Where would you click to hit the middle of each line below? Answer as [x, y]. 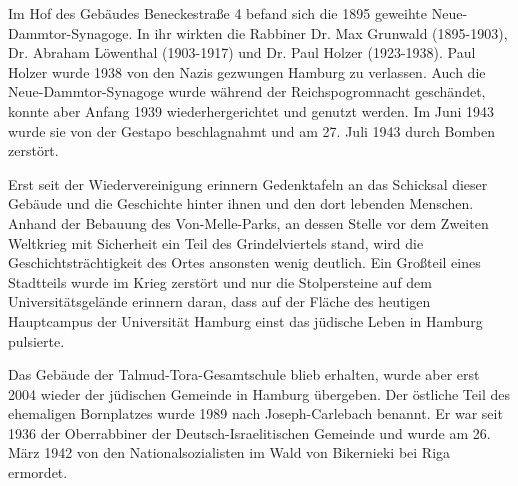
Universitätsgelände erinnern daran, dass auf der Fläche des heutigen [219, 301]
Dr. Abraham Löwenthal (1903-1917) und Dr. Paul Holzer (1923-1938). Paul [242, 52]
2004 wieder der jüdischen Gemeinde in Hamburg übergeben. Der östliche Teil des [259, 393]
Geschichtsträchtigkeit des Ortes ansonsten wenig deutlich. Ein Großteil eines [244, 262]
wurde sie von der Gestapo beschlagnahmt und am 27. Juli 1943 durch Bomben [251, 130]
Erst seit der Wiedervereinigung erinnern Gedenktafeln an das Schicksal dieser [248, 183]
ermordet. [38, 472]
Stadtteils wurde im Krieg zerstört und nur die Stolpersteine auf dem [220, 281]
